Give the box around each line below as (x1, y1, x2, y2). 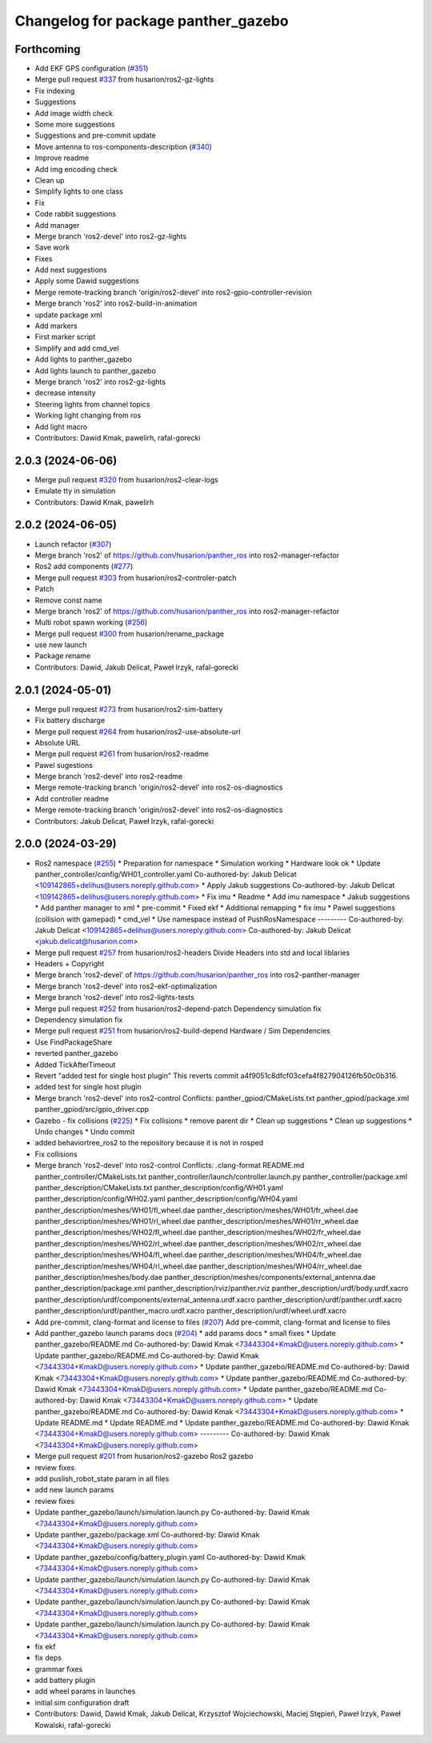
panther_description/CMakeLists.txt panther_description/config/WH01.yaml (34, 1182, 284, 1192)
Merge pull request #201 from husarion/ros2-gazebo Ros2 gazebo (34, 1452, 254, 1461)
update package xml (34, 310, 102, 319)
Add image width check (34, 108, 114, 118)
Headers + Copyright (34, 959, 105, 969)
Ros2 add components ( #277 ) (34, 562, 134, 571)
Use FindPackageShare (34, 1037, 112, 1047)
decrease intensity (34, 388, 96, 398)
